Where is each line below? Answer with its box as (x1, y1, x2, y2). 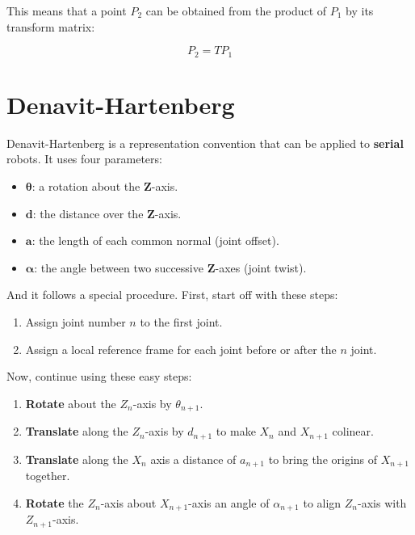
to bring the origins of (268, 450, 378, 467)
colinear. (332, 423, 374, 440)
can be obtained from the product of (145, 2, 327, 19)
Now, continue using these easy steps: (6, 368, 192, 385)
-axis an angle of (188, 494, 270, 511)
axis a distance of (150, 450, 237, 467)
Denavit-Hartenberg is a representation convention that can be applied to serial (6, 134, 404, 151)
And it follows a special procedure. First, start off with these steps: (6, 286, 338, 303)
